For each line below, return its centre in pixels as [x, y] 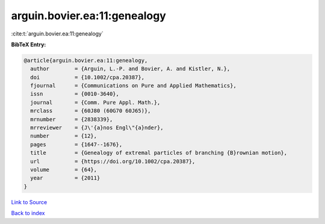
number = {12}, [64, 136]
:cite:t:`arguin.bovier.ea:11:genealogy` [57, 34]
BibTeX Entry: [29, 44]
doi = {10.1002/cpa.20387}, [87, 77]
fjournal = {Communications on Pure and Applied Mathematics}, [134, 86]
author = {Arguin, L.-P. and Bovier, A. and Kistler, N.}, [130, 69]
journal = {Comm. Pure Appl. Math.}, [95, 102]
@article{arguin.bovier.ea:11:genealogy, [86, 60]
